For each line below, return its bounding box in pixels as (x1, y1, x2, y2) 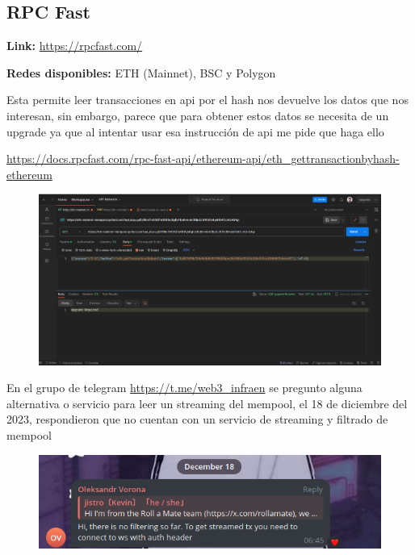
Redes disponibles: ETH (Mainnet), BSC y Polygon (6, 64, 276, 81)
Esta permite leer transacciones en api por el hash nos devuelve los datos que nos (6, 91, 409, 108)
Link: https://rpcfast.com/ (6, 37, 143, 54)
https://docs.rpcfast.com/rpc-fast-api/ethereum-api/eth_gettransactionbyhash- (6, 150, 400, 167)
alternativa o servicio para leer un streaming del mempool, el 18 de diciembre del (6, 394, 408, 411)
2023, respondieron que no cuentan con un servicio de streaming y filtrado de (6, 411, 388, 428)
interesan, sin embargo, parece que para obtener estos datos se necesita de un (6, 106, 389, 123)
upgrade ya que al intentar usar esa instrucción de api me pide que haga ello (6, 123, 384, 140)
